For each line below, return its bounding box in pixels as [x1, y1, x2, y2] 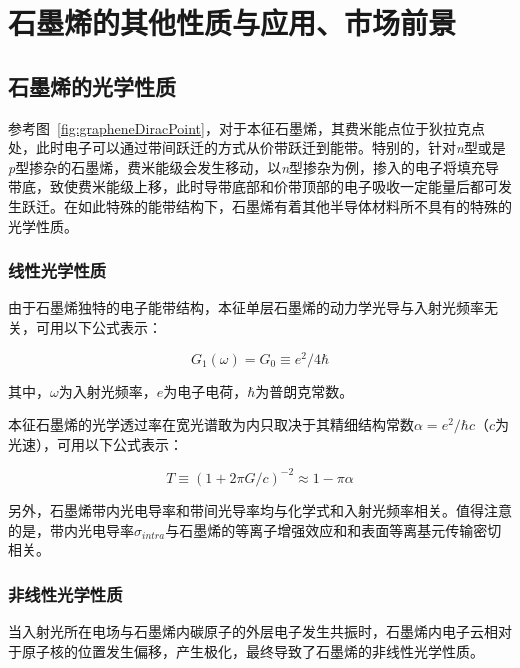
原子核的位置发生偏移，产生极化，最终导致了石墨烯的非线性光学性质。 [21, 640, 484, 661]
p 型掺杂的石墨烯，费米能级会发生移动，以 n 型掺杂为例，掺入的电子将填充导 [8, 156, 500, 177]
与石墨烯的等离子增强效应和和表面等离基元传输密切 [165, 519, 502, 540]
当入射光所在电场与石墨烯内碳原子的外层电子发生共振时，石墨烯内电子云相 [8, 620, 498, 641]
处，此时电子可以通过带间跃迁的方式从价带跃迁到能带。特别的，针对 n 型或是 [8, 137, 506, 158]
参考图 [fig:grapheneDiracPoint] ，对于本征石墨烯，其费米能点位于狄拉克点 [8, 117, 485, 138]
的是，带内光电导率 [8, 519, 134, 540]
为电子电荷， [163, 380, 248, 401]
